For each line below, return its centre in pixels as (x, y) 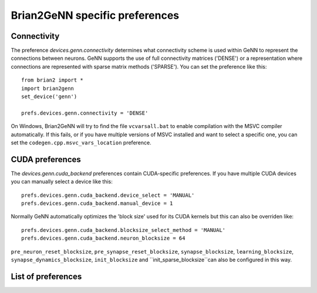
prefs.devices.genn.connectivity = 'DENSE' (85, 113)
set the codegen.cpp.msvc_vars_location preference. (81, 142)
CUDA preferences (46, 159)
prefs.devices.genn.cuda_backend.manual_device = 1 (97, 203)
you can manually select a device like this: (62, 181)
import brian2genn (48, 88)
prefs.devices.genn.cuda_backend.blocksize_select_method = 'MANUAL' (124, 230)
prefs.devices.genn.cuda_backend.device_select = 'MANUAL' (108, 195)
